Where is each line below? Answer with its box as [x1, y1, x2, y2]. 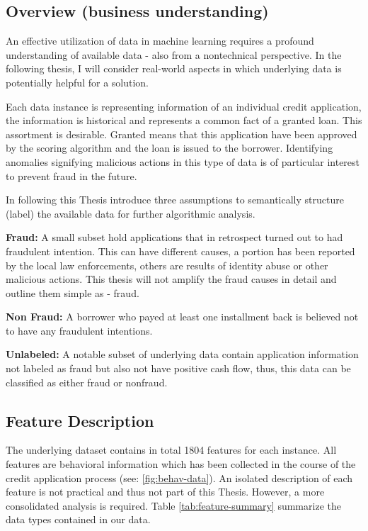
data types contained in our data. [6, 512, 151, 527]
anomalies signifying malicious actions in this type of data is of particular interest [6, 154, 360, 169]
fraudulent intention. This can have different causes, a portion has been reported [6, 243, 355, 258]
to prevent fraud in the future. [6, 168, 137, 183]
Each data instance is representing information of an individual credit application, [6, 99, 362, 113]
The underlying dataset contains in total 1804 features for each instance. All [6, 442, 337, 457]
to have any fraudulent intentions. [6, 323, 153, 337]
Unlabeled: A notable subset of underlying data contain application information [6, 347, 359, 362]
